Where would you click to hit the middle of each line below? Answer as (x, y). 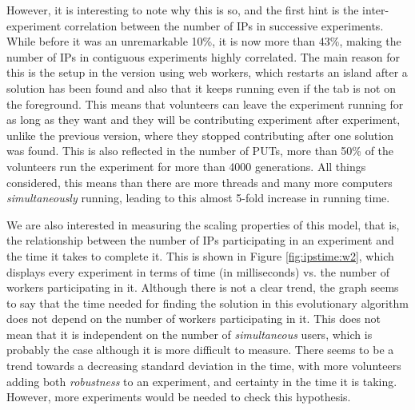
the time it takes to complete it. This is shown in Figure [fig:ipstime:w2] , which (200, 255)
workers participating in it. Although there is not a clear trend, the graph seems (203, 287)
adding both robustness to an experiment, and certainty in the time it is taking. (202, 381)
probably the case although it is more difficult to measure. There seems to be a (200, 350)
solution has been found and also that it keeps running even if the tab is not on (201, 88)
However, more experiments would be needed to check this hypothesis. (179, 397)
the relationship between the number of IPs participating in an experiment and (200, 240)
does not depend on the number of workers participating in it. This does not (194, 318)
